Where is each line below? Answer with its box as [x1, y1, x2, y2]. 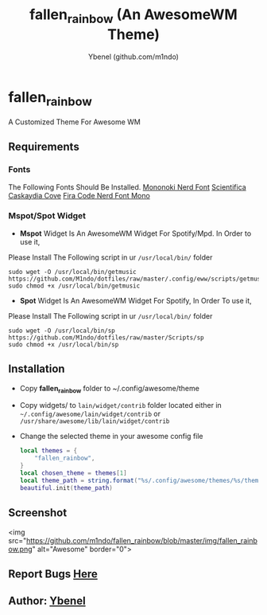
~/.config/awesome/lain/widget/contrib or [19, 409, 161, 419]
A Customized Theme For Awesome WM [8, 117, 141, 127]
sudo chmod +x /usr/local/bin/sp [8, 340, 119, 348]
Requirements [8, 140, 79, 154]
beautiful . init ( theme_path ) [19, 484, 113, 492]
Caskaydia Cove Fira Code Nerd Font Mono [8, 190, 151, 200]
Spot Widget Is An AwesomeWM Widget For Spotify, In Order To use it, [19, 296, 252, 305]
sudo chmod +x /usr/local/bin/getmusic [8, 281, 141, 290]
